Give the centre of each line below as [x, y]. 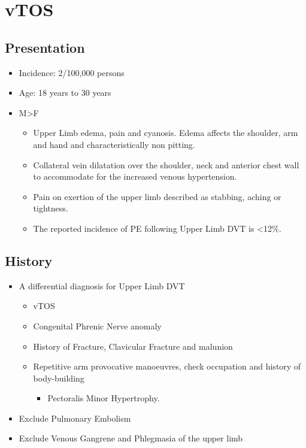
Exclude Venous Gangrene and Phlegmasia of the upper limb [131, 438]
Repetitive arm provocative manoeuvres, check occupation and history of [167, 366]
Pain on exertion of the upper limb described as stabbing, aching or [157, 196]
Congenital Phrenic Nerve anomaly [97, 326]
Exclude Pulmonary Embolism [75, 418]
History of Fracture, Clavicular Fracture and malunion [133, 346]
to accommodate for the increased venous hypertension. [135, 176]
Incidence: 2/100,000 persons [72, 72]
